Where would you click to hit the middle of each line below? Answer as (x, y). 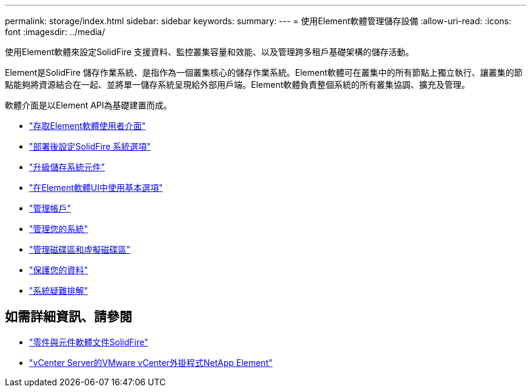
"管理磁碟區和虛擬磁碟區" (80, 249)
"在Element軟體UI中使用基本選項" (96, 188)
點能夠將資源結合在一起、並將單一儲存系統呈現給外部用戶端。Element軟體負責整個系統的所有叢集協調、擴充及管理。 (238, 85)
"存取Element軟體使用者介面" (88, 126)
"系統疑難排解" (59, 291)
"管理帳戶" (50, 208)
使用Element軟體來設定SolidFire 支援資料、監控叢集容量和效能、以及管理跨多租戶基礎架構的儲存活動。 (209, 52)
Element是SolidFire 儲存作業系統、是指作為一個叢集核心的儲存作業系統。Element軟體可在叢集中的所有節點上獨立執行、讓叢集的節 (264, 72)
